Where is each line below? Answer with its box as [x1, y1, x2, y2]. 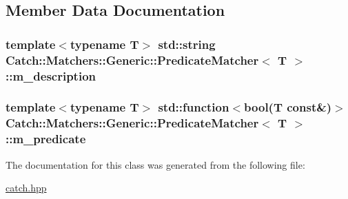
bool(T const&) [244, 98, 332, 116]
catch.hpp [6, 180, 47, 195]
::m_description [6, 67, 96, 84]
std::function [158, 98, 229, 116]
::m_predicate [6, 130, 86, 147]
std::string [158, 35, 216, 52]
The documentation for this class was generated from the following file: [6, 157, 305, 171]
